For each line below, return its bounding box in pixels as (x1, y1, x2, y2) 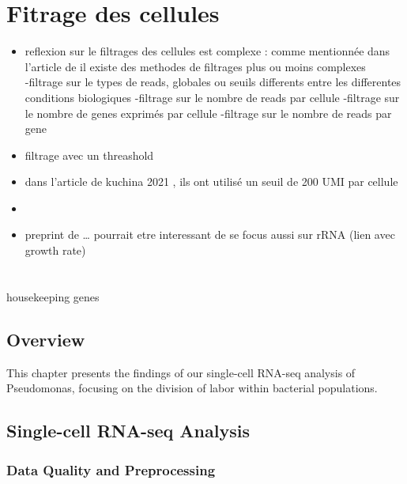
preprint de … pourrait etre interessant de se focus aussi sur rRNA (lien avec (24, 226, 395, 243)
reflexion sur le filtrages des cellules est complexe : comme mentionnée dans (24, 43, 390, 59)
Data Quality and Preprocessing (6, 459, 216, 479)
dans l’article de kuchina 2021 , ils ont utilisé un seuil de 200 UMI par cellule (24, 173, 398, 190)
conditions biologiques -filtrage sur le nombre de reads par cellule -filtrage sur (24, 89, 400, 105)
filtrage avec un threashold (24, 146, 154, 163)
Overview (6, 327, 85, 351)
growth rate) (24, 242, 86, 259)
